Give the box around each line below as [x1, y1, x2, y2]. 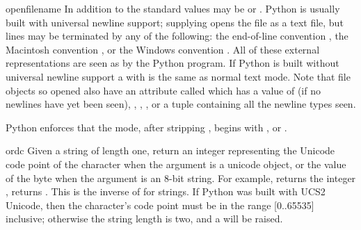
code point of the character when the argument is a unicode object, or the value [6, 156, 346, 171]
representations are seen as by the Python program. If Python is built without [6, 56, 339, 70]
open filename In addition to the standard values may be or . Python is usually [6, 1, 340, 15]
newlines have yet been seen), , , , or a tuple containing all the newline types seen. [6, 97, 356, 111]
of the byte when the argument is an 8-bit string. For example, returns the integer [6, 170, 356, 185]
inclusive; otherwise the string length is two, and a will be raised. [6, 211, 283, 226]
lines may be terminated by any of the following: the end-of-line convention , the [6, 28, 348, 43]
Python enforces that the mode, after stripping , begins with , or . [6, 120, 287, 134]
